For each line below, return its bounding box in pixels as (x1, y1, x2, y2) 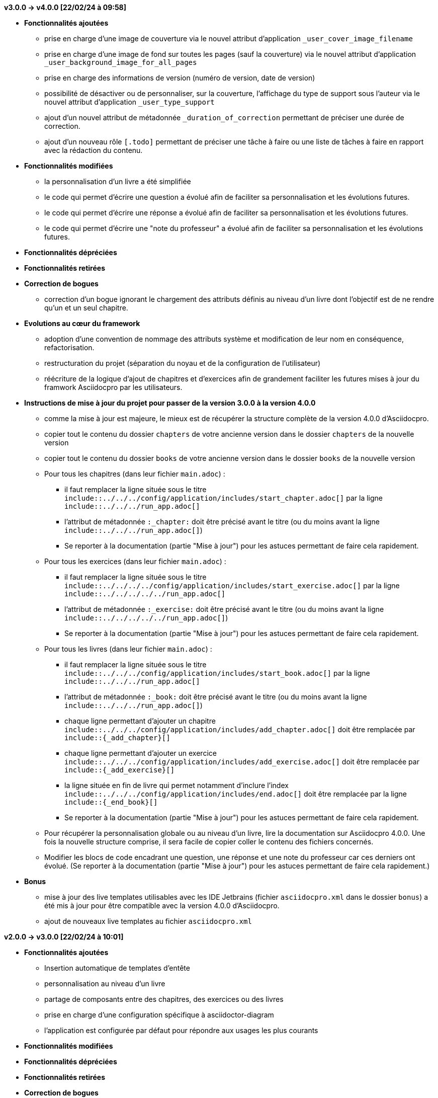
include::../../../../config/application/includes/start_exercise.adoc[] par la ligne (64, 581, 400, 590)
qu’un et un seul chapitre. (44, 303, 128, 312)
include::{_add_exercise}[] (64, 766, 175, 774)
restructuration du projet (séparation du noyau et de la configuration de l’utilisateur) (44, 359, 321, 367)
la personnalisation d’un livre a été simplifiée (44, 177, 191, 186)
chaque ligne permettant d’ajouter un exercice (64, 749, 217, 757)
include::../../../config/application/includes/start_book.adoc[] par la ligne (64, 669, 370, 677)
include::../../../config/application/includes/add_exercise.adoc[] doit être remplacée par (64, 757, 419, 766)
